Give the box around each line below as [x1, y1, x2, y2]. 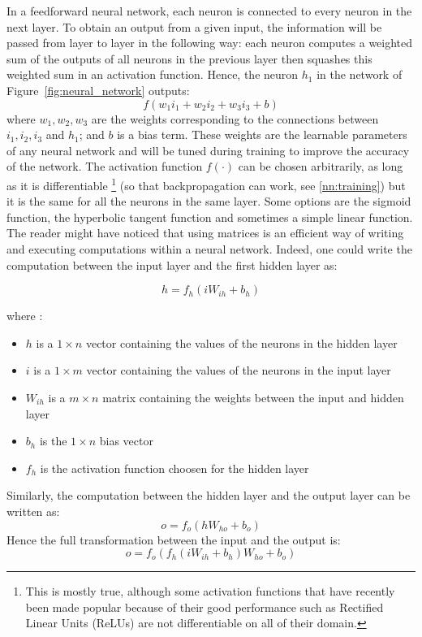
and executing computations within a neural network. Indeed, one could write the [6, 240, 412, 257]
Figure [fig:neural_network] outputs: [6, 81, 190, 98]
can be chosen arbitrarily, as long [238, 158, 403, 175]
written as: [6, 502, 60, 519]
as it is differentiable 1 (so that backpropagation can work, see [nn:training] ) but [6, 174, 406, 193]
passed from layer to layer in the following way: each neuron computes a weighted [6, 34, 413, 51]
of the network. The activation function [6, 158, 203, 175]
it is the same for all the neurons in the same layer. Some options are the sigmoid [6, 193, 411, 210]
